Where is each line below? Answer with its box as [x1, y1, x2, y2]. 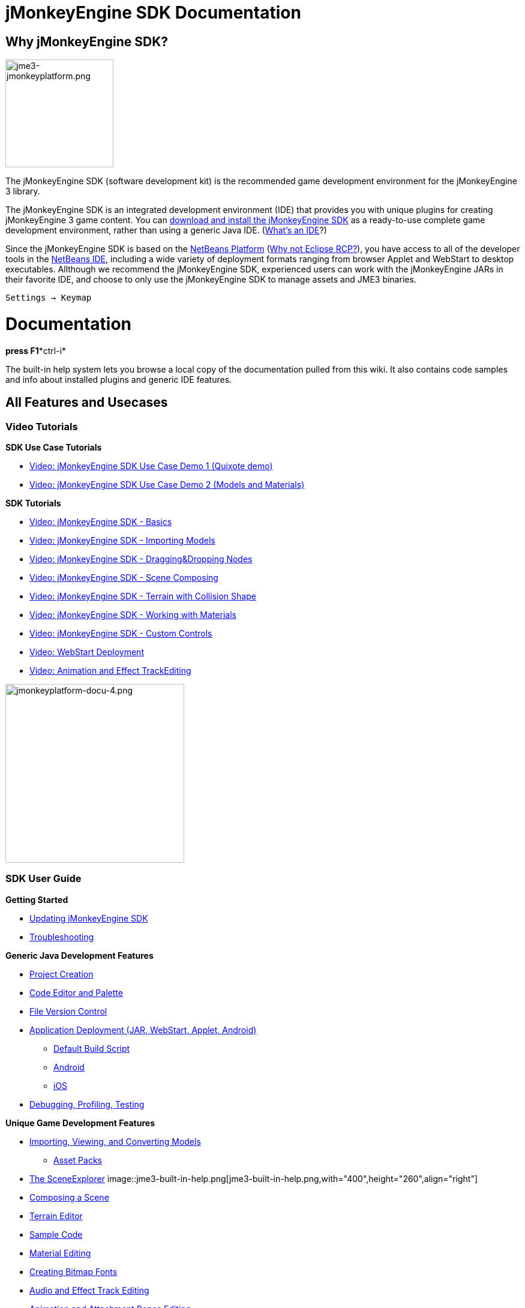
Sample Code [29, 1229, 83, 1240]
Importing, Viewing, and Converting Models [29, 1136, 201, 1147]
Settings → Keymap [5, 293, 92, 303]
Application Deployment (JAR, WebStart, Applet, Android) [29, 1024, 257, 1035]
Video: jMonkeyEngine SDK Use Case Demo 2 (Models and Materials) [29, 479, 305, 490]
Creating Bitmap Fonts [29, 1266, 118, 1277]
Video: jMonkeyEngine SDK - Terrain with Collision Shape [29, 590, 256, 601]
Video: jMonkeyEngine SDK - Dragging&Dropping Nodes [29, 553, 253, 564]
